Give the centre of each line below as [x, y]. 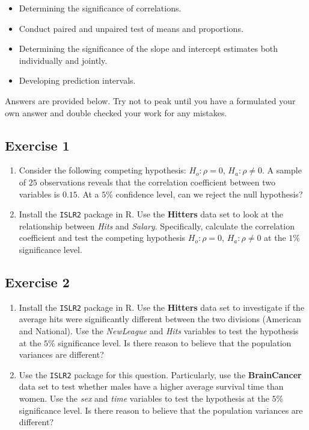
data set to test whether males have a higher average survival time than [151, 386]
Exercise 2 [37, 282]
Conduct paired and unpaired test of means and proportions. [131, 28]
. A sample [282, 170]
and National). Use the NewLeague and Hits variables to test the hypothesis [159, 331]
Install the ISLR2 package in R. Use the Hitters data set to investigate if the [162, 307]
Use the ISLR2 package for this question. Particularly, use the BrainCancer [160, 374]
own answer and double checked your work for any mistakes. [116, 112]
